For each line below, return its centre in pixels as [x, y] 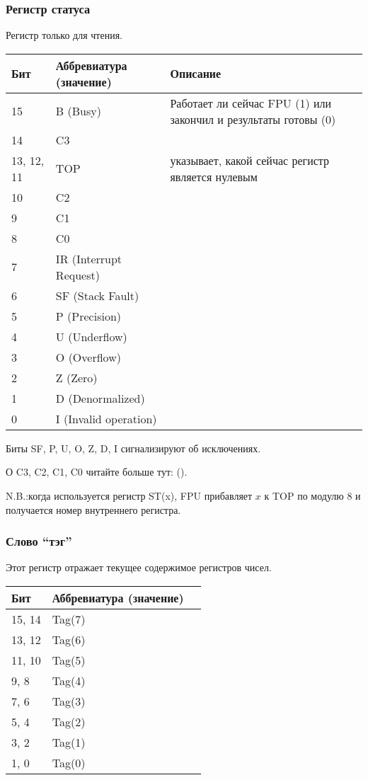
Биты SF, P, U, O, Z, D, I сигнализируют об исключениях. [133, 448]
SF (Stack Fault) [97, 295]
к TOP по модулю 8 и [312, 495]
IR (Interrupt [89, 258]
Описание [196, 74]
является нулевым [214, 176]
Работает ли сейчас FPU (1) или [251, 103]
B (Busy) [78, 111]
